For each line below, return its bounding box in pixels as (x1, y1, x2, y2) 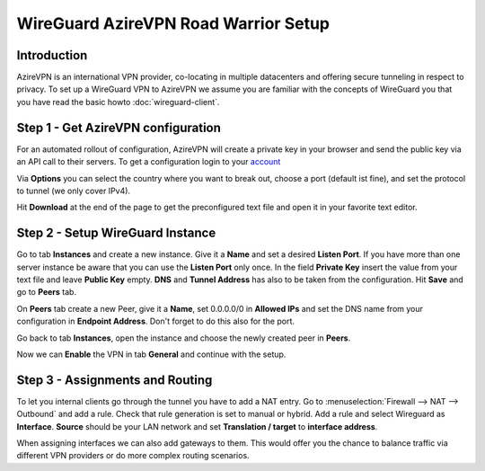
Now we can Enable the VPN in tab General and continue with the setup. (16, 349, 287, 360)
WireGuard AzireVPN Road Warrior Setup (16, 13, 330, 33)
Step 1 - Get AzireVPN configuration (16, 120, 222, 135)
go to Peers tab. (16, 287, 76, 298)
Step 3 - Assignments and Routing (16, 372, 213, 387)
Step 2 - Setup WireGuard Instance (16, 226, 216, 241)
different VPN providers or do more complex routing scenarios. (16, 450, 251, 461)
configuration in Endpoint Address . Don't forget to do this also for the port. (16, 315, 295, 327)
